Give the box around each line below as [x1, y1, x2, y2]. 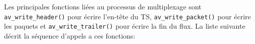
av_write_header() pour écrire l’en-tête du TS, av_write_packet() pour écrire [4, 11, 251, 21]
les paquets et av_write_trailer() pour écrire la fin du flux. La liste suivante [4, 21, 245, 31]
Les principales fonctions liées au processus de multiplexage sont [4, 1, 202, 11]
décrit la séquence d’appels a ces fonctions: [4, 30, 136, 41]
